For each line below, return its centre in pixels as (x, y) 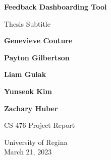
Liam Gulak (25, 74)
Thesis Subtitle (27, 23)
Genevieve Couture (38, 41)
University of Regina (36, 142)
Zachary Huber (31, 108)
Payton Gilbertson (37, 57)
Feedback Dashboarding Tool (55, 7)
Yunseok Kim (28, 91)
